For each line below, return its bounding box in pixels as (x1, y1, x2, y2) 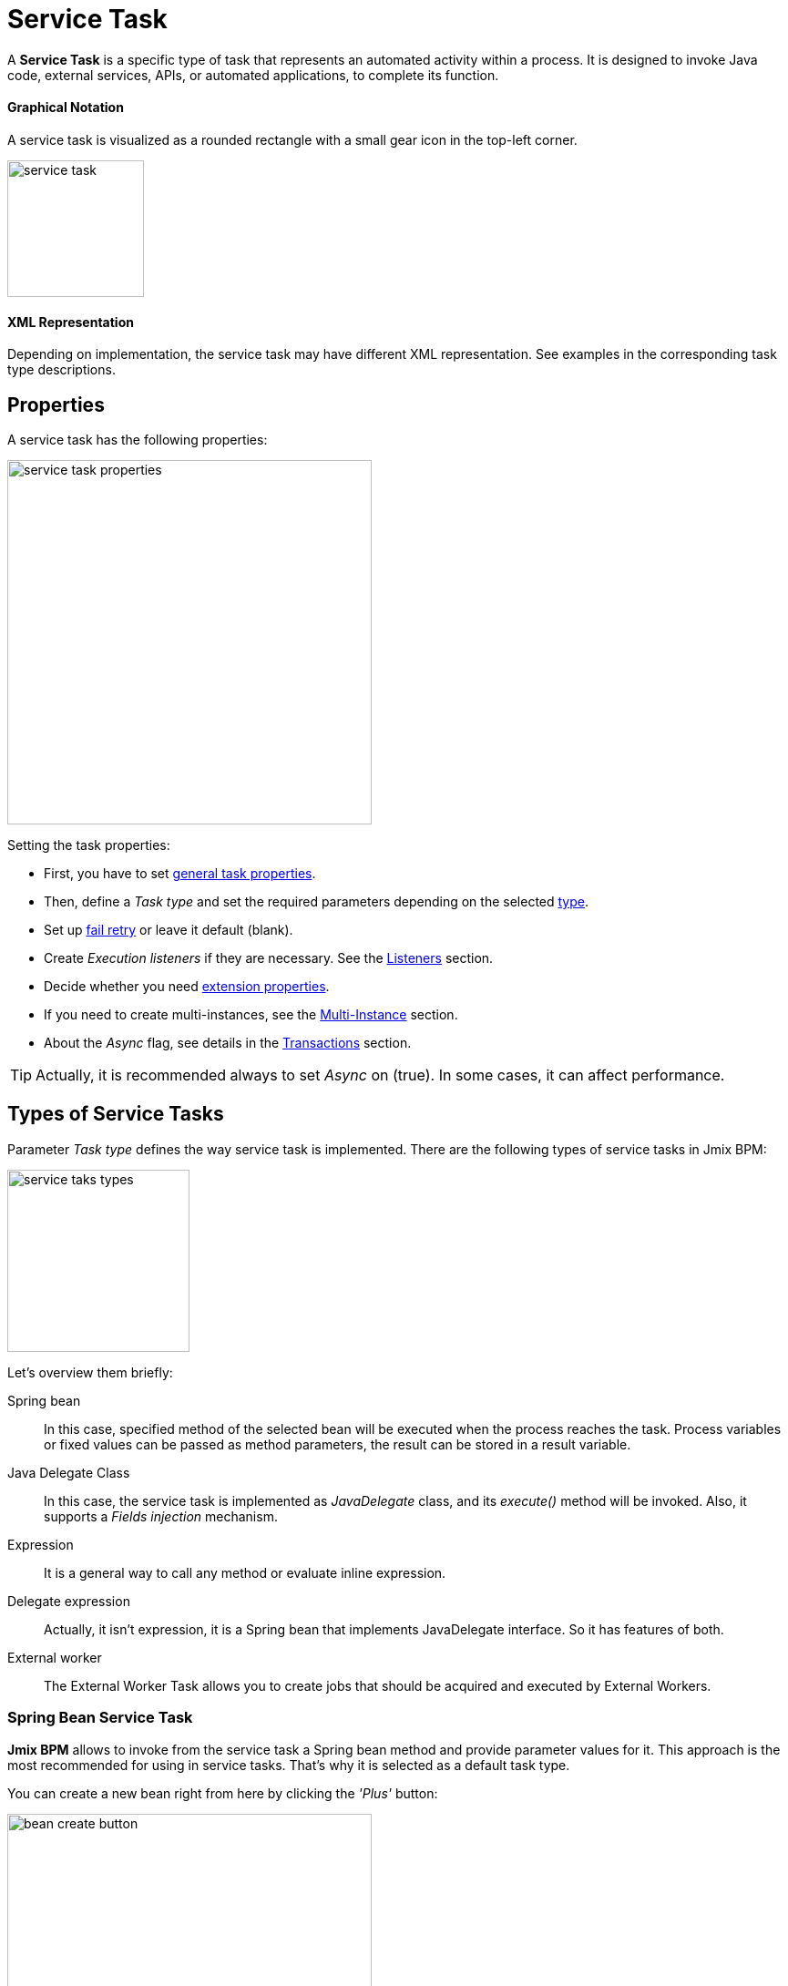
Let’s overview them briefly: (7, 1364, 173, 1380)
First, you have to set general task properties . (44, 865, 316, 882)
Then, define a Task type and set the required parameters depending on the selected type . (44, 894, 589, 910)
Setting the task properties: (7, 837, 170, 854)
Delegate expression (7, 1592, 130, 1609)
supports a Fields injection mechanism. (44, 1508, 278, 1524)
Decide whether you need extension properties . (44, 978, 330, 995)
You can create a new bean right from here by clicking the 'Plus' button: (7, 1785, 438, 1801)
